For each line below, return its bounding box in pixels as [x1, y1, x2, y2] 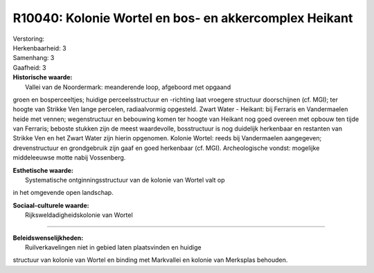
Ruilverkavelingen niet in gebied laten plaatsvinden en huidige [25, 243, 202, 252]
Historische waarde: [12, 73, 73, 82]
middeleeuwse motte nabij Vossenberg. [12, 153, 126, 162]
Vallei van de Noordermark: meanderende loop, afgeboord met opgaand [25, 83, 231, 91]
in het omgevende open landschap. [12, 189, 114, 197]
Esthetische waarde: [12, 166, 74, 174]
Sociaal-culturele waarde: [12, 201, 89, 209]
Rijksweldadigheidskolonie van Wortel [25, 211, 133, 219]
